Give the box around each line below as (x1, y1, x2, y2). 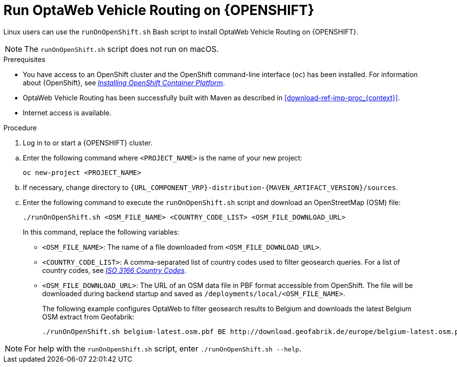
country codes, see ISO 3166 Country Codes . (42, 266, 187, 274)
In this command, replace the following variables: (23, 227, 179, 236)
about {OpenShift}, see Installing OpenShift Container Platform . (23, 78, 225, 87)
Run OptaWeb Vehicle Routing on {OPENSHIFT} (3, 2, 315, 18)
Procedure (3, 123, 37, 132)
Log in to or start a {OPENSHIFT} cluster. (23, 138, 153, 147)
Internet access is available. (23, 108, 111, 117)
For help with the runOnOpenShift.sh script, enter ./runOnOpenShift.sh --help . (24, 343, 301, 353)
